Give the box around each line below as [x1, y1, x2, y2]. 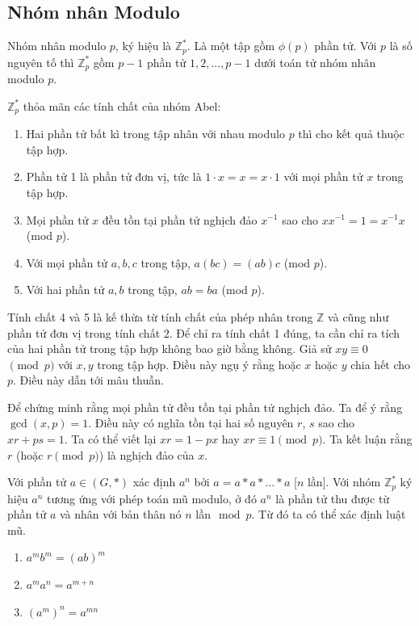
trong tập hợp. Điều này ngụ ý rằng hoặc [97, 355, 301, 372]
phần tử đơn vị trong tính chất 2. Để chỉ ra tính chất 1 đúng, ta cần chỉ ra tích [7, 324, 400, 341]
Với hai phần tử [26, 281, 105, 298]
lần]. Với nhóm [307, 473, 381, 490]
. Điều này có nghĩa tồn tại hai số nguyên [88, 414, 294, 431]
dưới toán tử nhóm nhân [254, 53, 376, 70]
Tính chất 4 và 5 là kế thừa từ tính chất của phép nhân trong [7, 308, 313, 325]
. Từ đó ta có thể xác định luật [251, 506, 406, 523]
